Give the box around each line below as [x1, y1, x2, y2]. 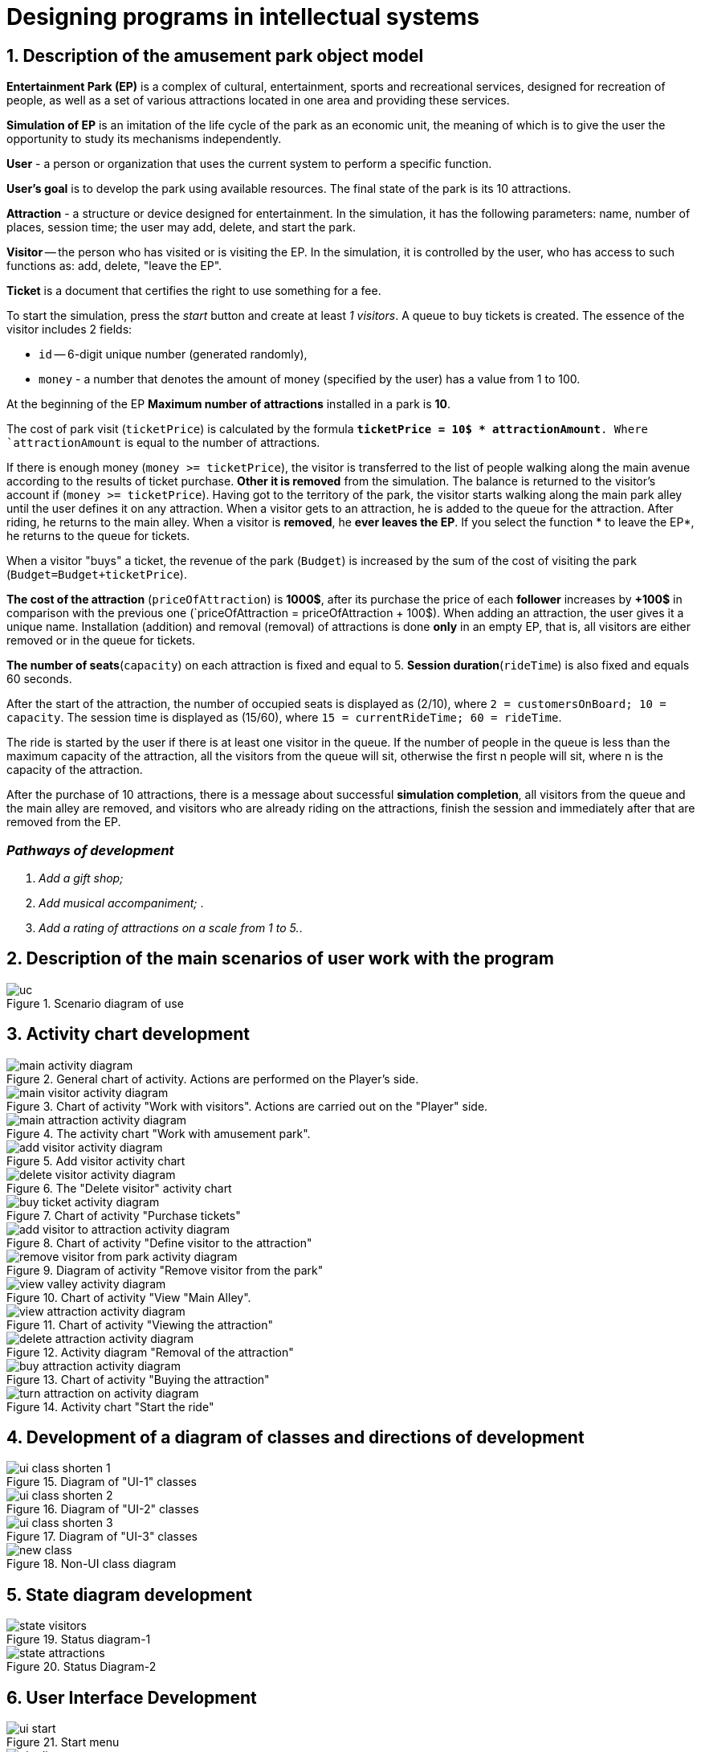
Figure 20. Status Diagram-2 [6, 1660, 157, 1674]
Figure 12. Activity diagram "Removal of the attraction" [6, 1345, 294, 1359]
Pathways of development [6, 841, 174, 858]
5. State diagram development [6, 1584, 252, 1605]
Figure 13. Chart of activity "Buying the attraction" [6, 1372, 270, 1386]
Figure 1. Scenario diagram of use [6, 996, 184, 1010]
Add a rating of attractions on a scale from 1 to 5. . [39, 920, 303, 935]
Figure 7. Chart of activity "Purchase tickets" [6, 1208, 241, 1222]
